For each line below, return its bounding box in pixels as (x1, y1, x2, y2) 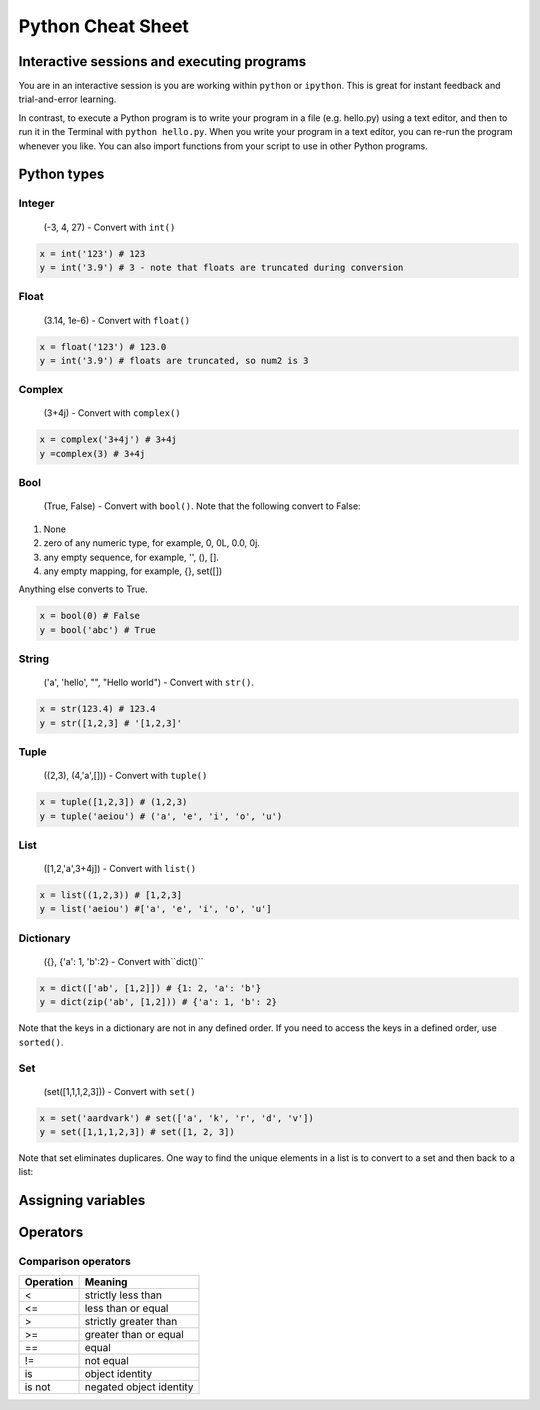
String (18, 652, 50, 666)
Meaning (84, 1275, 128, 1289)
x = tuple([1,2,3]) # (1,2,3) (39, 796, 188, 808)
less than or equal (84, 1301, 169, 1315)
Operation (24, 1275, 74, 1289)
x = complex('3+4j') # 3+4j (39, 434, 177, 445)
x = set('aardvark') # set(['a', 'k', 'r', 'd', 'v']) (39, 1112, 314, 1124)
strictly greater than (84, 1314, 178, 1328)
